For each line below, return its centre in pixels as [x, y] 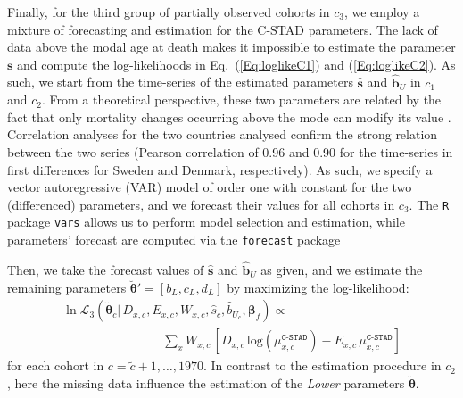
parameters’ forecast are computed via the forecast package [174, 240]
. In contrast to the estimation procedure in [322, 365]
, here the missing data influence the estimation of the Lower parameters [206, 382]
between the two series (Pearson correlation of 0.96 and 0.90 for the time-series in [230, 151]
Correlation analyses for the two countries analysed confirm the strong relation [223, 134]
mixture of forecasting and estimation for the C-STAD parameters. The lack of [223, 29]
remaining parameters [67, 287]
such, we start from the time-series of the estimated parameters [180, 82]
